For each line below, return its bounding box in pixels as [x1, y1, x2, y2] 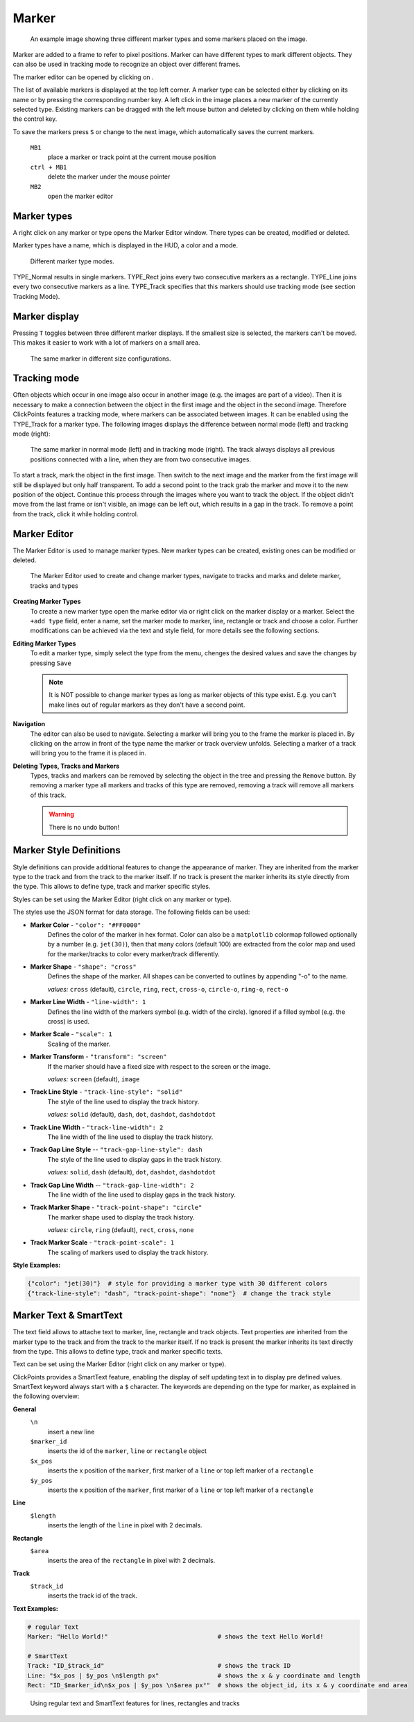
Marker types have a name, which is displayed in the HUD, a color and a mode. [12, 241, 239, 249]
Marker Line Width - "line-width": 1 [30, 998, 146, 1006]
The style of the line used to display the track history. [47, 1097, 200, 1106]
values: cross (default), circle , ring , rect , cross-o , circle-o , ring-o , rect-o [47, 985, 288, 993]
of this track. [30, 791, 67, 799]
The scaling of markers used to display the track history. [47, 1248, 209, 1256]
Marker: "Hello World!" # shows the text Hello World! [27, 1633, 324, 1641]
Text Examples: [12, 1604, 59, 1612]
